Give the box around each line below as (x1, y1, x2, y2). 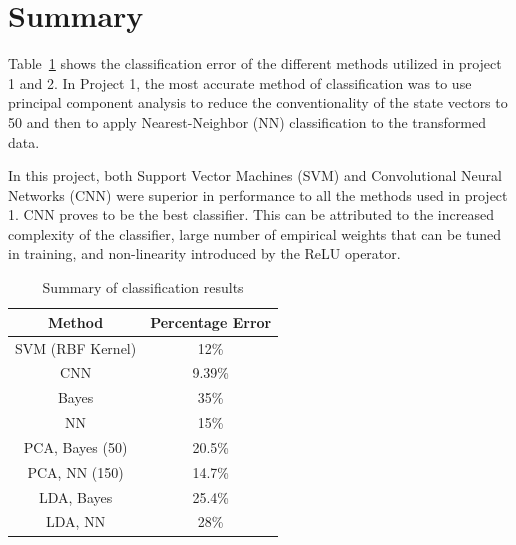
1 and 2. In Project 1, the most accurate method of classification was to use (8, 72, 472, 93)
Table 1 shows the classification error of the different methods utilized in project (8, 53, 502, 74)
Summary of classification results (42, 277, 244, 298)
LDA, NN (46, 511, 106, 532)
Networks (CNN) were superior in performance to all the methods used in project (8, 184, 508, 205)
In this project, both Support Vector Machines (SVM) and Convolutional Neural (8, 165, 502, 186)
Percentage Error (150, 311, 272, 332)
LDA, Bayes (38, 486, 113, 507)
